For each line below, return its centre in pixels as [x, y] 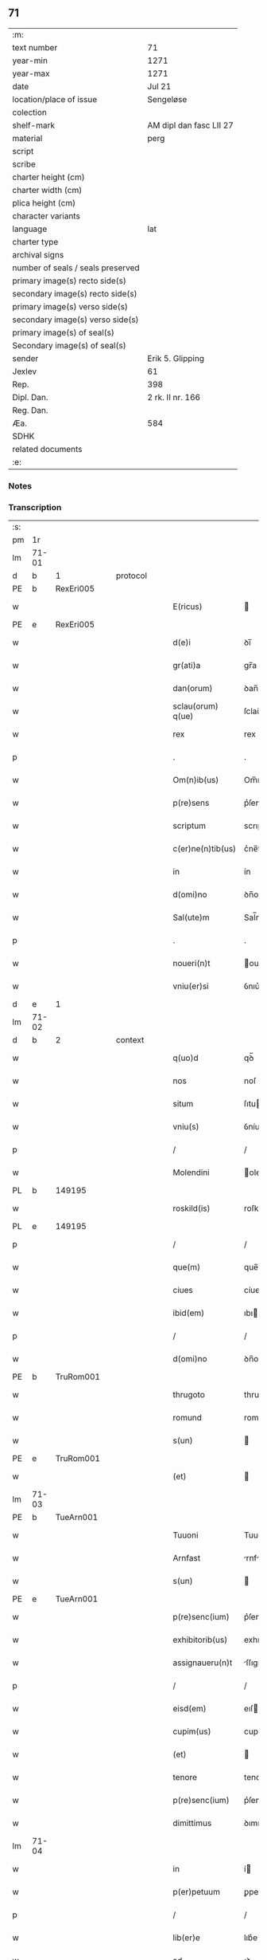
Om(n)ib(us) [196, 780]
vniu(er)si [191, 986]
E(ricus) [188, 607]
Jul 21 [159, 86]
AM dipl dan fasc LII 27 [191, 125]
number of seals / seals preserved [76, 268]
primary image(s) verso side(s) [70, 306]
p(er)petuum [197, 1892]
